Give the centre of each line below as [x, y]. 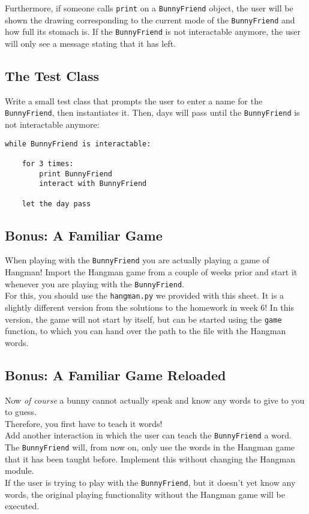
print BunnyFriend [76, 174]
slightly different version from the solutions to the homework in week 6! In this [149, 307]
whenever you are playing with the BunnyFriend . [94, 283]
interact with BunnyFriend [93, 184]
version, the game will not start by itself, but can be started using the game [143, 319]
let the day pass [56, 204]
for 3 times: [48, 163]
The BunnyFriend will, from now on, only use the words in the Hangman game [150, 447]
